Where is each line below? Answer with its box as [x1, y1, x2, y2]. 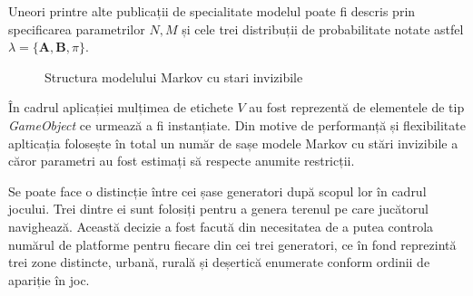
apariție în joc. [8, 270, 90, 289]
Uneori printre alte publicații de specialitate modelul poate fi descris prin [8, 2, 416, 20]
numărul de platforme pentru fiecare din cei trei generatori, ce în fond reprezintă [8, 234, 457, 253]
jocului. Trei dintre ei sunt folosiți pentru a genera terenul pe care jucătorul [8, 199, 429, 218]
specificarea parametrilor [8, 19, 145, 38]
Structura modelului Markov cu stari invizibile [44, 67, 303, 86]
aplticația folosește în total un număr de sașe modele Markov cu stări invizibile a [8, 133, 458, 152]
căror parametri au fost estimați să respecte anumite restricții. [8, 151, 355, 170]
